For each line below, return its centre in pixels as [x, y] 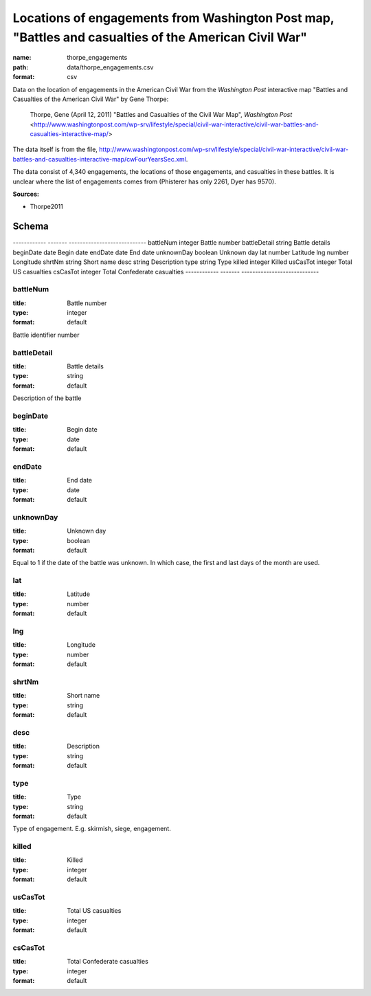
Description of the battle [47, 398]
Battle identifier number [46, 335]
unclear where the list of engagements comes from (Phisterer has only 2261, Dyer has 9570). [144, 181]
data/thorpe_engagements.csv [110, 67]
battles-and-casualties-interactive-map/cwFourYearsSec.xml [100, 159]
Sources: [26, 194]
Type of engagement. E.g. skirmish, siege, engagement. [92, 829]
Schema [31, 226]
